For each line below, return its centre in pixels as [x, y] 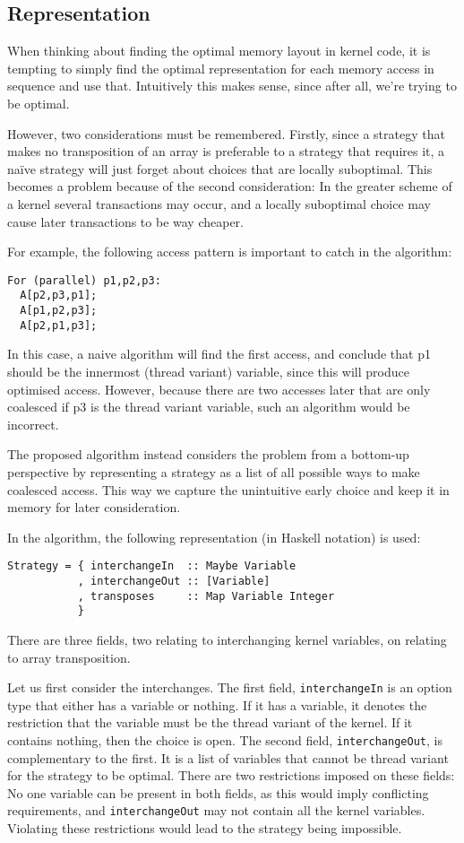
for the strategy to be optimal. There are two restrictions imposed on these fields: [231, 775]
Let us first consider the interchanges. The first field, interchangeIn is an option [230, 687]
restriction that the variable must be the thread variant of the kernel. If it [210, 722]
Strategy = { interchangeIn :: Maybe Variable [152, 566]
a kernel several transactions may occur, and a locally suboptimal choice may [219, 203]
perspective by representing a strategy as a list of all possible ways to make [214, 471]
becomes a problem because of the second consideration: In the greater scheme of [230, 186]
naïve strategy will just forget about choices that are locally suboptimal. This [220, 168]
